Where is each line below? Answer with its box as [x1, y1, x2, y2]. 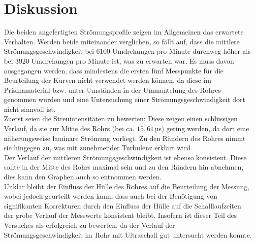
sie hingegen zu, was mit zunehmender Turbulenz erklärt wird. [4, 142, 192, 153]
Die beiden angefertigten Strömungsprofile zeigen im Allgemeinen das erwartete [4, 27, 244, 37]
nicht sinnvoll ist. [4, 104, 56, 114]
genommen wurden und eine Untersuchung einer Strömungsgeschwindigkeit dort [4, 94, 246, 104]
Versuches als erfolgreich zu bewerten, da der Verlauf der [4, 220, 175, 230]
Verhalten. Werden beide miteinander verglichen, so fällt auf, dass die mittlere [4, 36, 240, 46]
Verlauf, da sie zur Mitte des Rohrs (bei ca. [4, 123, 135, 134]
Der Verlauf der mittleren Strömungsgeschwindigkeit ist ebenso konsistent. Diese [4, 152, 247, 162]
